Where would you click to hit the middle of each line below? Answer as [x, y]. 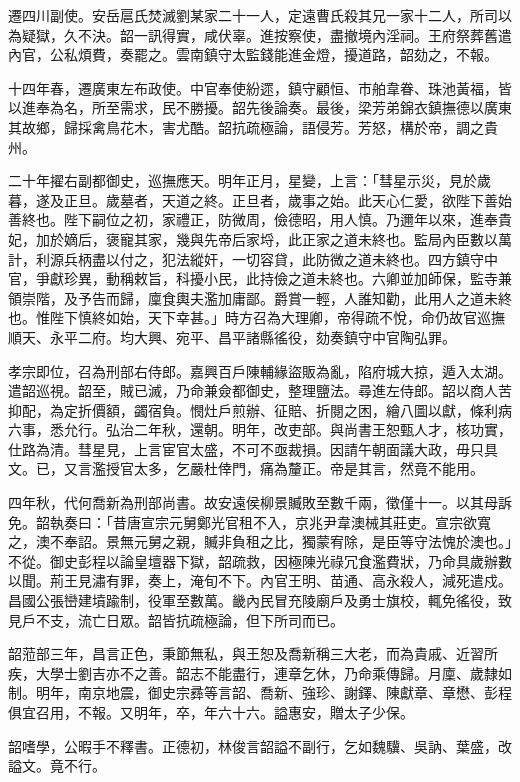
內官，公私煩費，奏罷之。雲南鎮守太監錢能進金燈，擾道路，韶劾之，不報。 [253, 54]
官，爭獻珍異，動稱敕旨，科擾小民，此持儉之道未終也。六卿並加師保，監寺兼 [260, 278]
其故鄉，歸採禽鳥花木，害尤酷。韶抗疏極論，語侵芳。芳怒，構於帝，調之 [246, 126]
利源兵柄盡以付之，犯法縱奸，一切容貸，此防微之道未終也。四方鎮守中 [266, 258]
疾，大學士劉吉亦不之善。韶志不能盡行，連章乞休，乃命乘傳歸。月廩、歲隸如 [260, 672]
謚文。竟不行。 [57, 765]
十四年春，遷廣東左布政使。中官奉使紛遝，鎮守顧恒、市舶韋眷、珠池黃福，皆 [260, 87]
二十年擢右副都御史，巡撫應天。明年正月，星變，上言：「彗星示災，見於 [242, 180]
